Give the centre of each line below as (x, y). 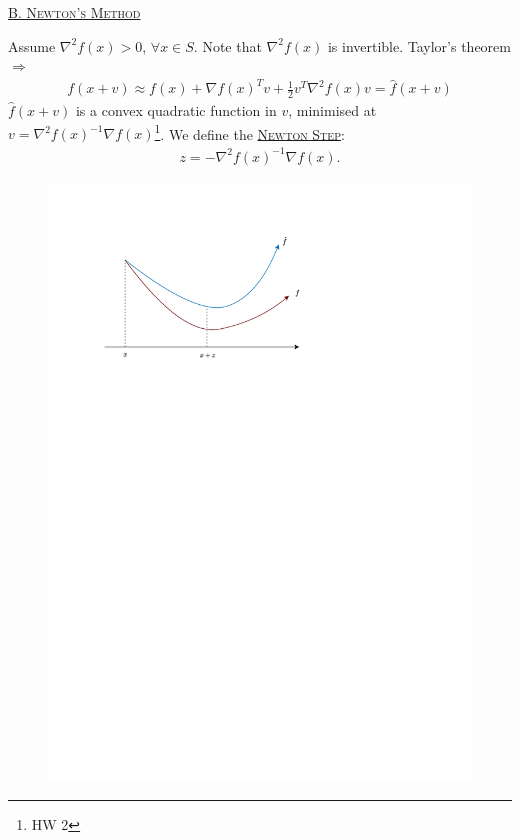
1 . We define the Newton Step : (249, 132)
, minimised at (332, 110)
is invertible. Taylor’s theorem (419, 45)
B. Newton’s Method (74, 12)
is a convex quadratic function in (176, 110)
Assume (32, 45)
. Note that (227, 45)
